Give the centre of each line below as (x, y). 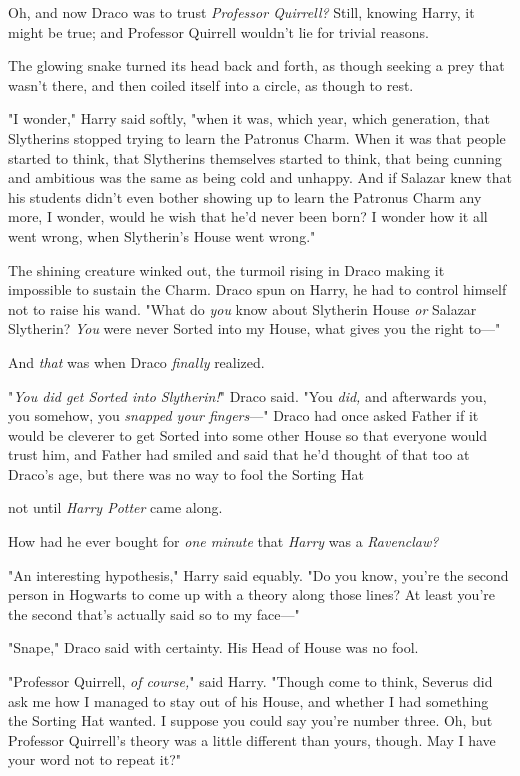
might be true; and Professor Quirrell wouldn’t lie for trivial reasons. (218, 31)
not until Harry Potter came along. (115, 507)
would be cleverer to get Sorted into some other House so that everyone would (248, 434)
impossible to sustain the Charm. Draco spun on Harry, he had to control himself (257, 289)
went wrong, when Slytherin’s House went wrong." (162, 235)
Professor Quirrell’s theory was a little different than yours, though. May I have (252, 739)
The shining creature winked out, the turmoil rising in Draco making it (226, 269)
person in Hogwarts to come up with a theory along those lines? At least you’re (252, 594)
